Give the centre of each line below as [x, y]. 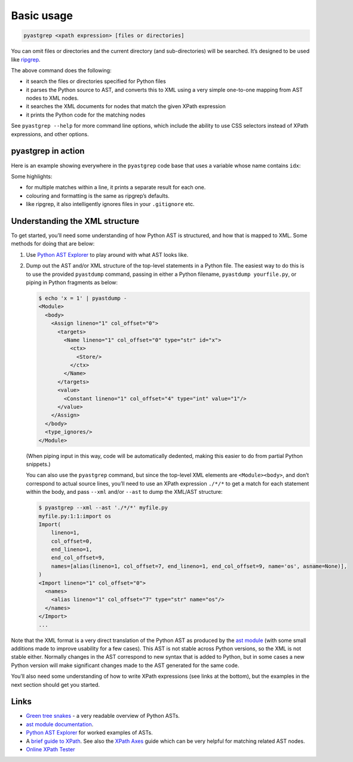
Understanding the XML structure [75, 221]
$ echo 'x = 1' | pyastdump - [83, 298]
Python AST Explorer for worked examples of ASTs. [89, 733]
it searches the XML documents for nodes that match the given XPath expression [126, 106]
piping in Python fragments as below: [72, 282]
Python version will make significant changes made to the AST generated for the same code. [125, 665]
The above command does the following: [61, 70]
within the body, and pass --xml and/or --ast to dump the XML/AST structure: [124, 492]
